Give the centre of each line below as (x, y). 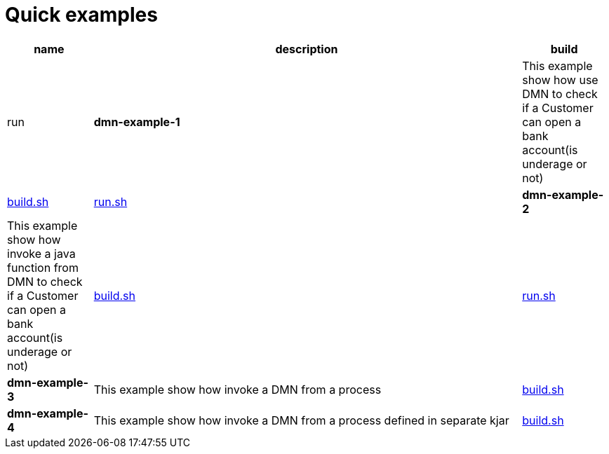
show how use (560, 80)
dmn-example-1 (137, 122)
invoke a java (41, 253)
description (307, 49)
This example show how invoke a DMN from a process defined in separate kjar (301, 420)
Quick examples (81, 15)
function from (43, 267)
